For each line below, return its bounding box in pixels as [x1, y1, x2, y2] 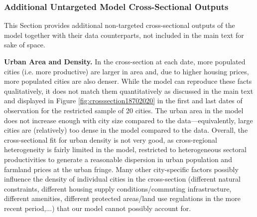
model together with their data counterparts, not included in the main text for [4, 29, 244, 40]
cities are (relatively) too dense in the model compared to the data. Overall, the [4, 125, 248, 135]
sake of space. [4, 39, 45, 50]
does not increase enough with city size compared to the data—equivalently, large [4, 115, 253, 125]
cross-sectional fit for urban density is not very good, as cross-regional [4, 134, 217, 145]
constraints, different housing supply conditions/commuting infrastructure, [4, 183, 232, 194]
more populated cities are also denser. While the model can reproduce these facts [4, 76, 252, 86]
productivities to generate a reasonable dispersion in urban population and [4, 154, 232, 164]
